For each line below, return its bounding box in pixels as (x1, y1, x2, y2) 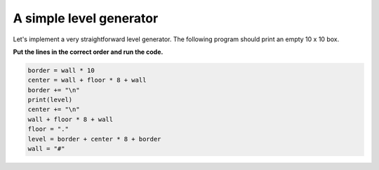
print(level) (27, 96, 73, 104)
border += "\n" (27, 86, 80, 94)
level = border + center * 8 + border (27, 135, 161, 143)
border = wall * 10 (27, 66, 95, 74)
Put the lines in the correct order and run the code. (13, 48, 164, 56)
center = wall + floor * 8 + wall (27, 76, 147, 84)
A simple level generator (13, 10, 159, 26)
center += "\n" (27, 106, 80, 113)
